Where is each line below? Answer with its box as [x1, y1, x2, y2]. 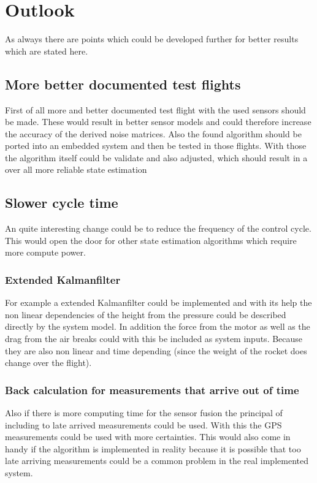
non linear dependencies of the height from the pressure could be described [5, 308, 286, 321]
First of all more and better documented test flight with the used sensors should [5, 103, 306, 116]
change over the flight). [5, 356, 92, 369]
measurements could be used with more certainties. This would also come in [5, 430, 291, 443]
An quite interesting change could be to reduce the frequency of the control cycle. [5, 222, 311, 235]
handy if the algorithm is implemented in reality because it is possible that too [5, 442, 301, 455]
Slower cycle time [5, 193, 118, 212]
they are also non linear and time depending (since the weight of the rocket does [5, 344, 307, 357]
